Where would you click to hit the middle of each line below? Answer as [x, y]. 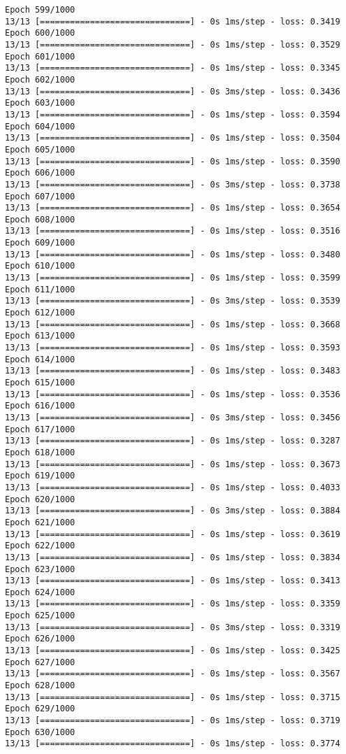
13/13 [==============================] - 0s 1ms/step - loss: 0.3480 [173, 254]
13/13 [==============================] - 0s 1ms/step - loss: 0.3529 [173, 44]
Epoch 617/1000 [40, 429]
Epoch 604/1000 [40, 126]
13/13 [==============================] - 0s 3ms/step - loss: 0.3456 [173, 417]
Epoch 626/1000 [40, 639]
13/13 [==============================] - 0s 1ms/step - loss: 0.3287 [173, 441]
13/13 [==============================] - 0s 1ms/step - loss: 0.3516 [173, 231]
